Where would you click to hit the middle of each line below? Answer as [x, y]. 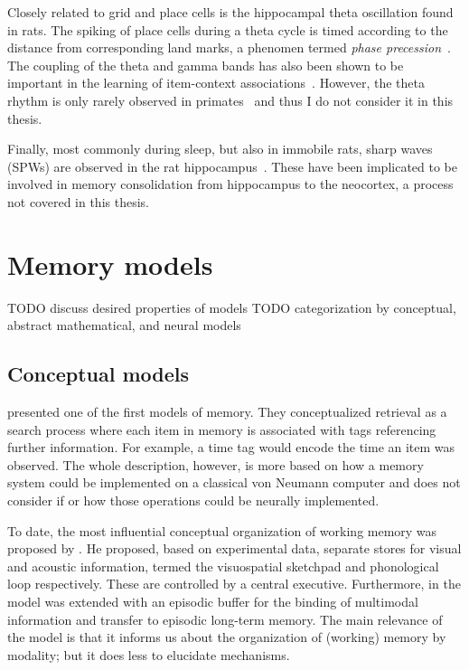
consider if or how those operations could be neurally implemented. [193, 500]
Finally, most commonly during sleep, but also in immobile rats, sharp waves [220, 149]
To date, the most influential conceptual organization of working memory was [222, 530]
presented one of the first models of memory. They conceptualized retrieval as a [227, 412]
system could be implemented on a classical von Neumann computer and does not [234, 482]
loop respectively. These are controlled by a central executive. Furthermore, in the [234, 584]
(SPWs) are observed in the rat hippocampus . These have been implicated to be [233, 166]
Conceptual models [98, 374]
